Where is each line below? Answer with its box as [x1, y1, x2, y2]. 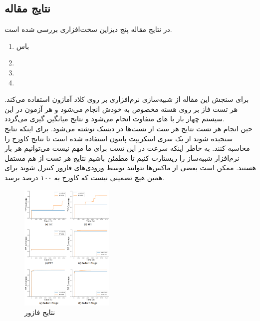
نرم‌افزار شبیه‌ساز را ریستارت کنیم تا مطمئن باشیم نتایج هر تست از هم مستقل [4, 152, 240, 163]
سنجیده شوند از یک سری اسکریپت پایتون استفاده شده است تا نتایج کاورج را [4, 133, 233, 143]
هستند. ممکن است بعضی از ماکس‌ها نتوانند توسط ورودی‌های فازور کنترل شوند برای [4, 162, 256, 173]
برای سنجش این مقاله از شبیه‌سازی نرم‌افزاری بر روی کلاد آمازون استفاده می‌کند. [4, 94, 249, 104]
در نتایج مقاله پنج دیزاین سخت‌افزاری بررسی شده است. [4, 24, 172, 34]
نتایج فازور [24, 307, 55, 318]
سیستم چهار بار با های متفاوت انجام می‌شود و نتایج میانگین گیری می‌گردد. [4, 113, 225, 124]
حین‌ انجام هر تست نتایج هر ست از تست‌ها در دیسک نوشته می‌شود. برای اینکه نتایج [4, 123, 253, 133]
